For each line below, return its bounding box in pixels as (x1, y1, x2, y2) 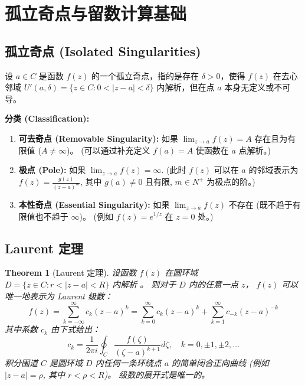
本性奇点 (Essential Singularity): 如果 (18, 198, 170, 210)
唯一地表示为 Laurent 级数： (5, 289, 113, 302)
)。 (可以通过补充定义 (67, 143, 150, 156)
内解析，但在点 (156, 81, 215, 93)
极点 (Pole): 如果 (18, 164, 86, 176)
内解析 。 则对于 (112, 278, 176, 290)
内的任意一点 (188, 278, 238, 290)
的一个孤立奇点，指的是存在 (91, 69, 199, 81)
